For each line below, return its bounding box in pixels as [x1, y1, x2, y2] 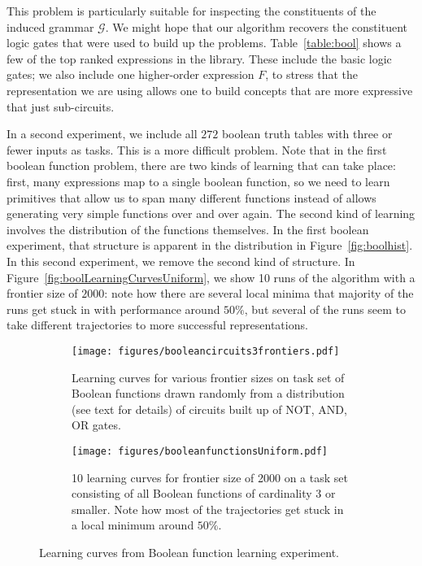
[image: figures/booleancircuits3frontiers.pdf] [72, 345, 340, 357]
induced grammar [7, 18, 94, 35]
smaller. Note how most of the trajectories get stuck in [72, 500, 344, 517]
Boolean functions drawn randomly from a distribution [72, 385, 345, 402]
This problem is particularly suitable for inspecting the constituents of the [7, 2, 376, 19]
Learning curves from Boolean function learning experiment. [39, 543, 339, 560]
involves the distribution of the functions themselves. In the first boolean [7, 220, 369, 237]
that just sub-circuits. [7, 98, 115, 115]
